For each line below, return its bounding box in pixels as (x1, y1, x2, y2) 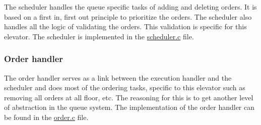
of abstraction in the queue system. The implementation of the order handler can (4, 102, 254, 112)
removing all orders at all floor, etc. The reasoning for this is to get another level (4, 92, 253, 102)
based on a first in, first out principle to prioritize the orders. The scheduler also (4, 11, 252, 22)
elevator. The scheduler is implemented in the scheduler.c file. (4, 31, 194, 41)
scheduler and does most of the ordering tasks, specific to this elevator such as (4, 82, 245, 93)
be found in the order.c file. (4, 111, 89, 122)
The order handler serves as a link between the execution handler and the (4, 72, 232, 83)
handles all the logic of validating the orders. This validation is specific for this (4, 21, 247, 32)
